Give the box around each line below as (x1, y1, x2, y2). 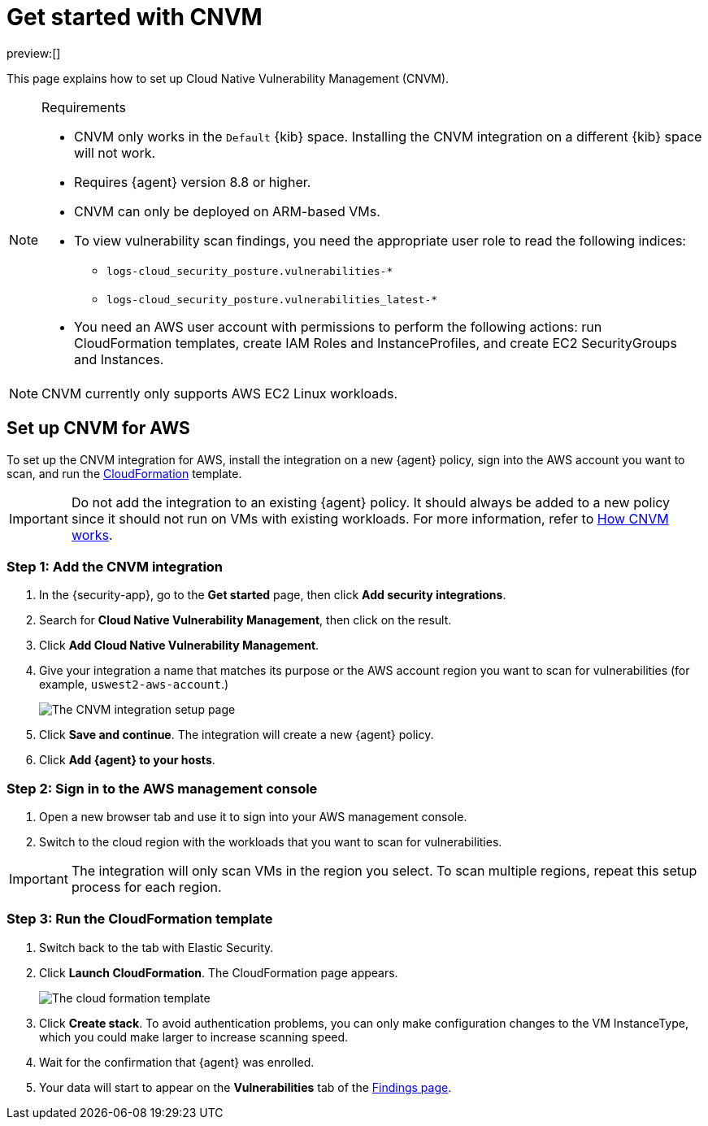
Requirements (41, 98, 126, 115)
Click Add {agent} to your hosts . (39, 753, 215, 767)
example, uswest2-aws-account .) (39, 677, 229, 692)
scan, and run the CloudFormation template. (7, 466, 242, 480)
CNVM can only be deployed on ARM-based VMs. (74, 202, 380, 220)
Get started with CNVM (7, 3, 263, 31)
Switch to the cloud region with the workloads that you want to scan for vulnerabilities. (39, 835, 502, 850)
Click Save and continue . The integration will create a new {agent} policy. (39, 728, 434, 742)
